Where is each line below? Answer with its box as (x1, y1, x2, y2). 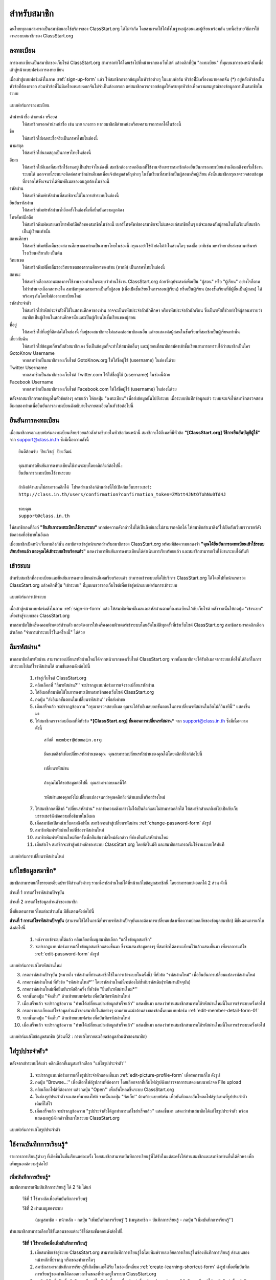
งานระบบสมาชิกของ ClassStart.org (9, 32, 74, 38)
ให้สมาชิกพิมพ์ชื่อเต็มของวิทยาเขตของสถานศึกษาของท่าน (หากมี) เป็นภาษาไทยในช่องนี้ (22, 264, 165, 270)
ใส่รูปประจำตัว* (9, 1047, 49, 1056)
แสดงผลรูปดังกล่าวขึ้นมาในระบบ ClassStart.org (35, 1115, 120, 1121)
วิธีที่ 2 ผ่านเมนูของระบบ (22, 1205, 63, 1211)
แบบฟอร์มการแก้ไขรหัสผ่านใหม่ (9, 962, 62, 968)
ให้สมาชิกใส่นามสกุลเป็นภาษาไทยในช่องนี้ (22, 150, 91, 156)
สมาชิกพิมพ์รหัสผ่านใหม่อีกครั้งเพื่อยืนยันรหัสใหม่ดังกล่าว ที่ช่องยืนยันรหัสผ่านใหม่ (35, 834, 169, 840)
